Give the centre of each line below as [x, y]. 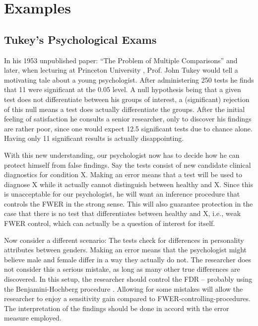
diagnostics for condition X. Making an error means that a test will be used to [123, 174]
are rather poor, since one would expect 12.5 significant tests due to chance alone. [128, 128]
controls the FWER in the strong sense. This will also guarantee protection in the [129, 203]
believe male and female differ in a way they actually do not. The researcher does [128, 259]
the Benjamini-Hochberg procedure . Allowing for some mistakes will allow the [124, 288]
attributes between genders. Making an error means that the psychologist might [126, 250]
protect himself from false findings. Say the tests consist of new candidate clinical [128, 164]
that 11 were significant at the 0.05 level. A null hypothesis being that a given [123, 89]
